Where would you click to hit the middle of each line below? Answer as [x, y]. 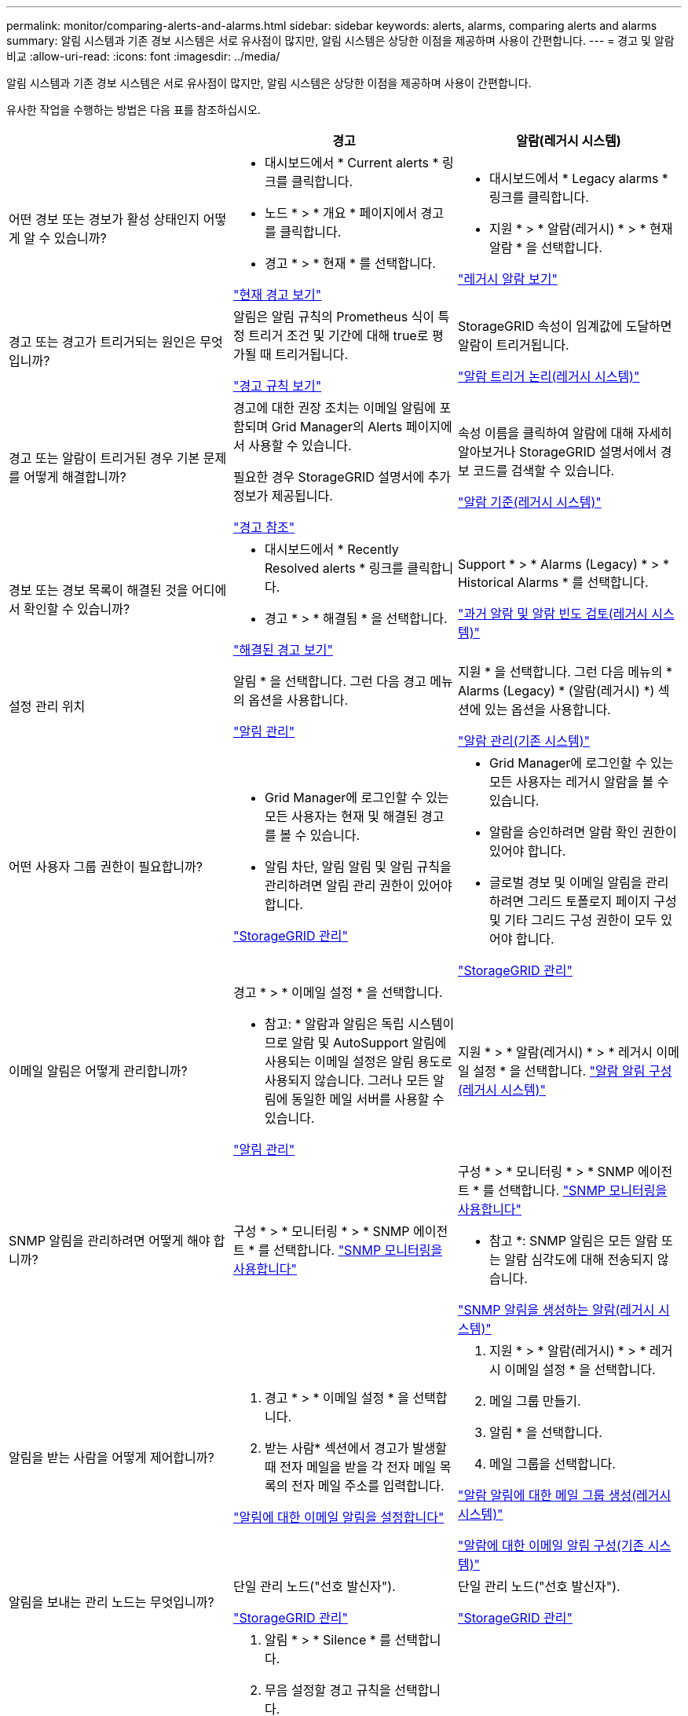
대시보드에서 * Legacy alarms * [578, 178]
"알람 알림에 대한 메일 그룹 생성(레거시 [564, 1495]
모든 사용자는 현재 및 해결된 [341, 816]
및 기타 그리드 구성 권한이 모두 [573, 920]
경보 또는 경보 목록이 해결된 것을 [99, 590]
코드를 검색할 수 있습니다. [544, 471]
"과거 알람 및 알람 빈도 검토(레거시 [553, 614]
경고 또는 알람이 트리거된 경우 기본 [104, 458]
